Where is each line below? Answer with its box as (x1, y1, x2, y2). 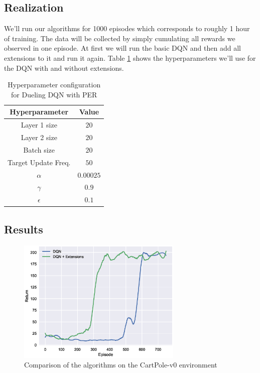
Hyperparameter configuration (8, 79, 101, 90)
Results (4, 221, 43, 236)
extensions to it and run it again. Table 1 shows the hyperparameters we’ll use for (4, 52, 256, 63)
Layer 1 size (21, 119, 57, 130)
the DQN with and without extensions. (4, 62, 124, 73)
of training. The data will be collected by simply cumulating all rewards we (4, 33, 235, 43)
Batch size (23, 144, 55, 155)
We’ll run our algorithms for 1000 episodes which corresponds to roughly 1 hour (4, 23, 250, 34)
